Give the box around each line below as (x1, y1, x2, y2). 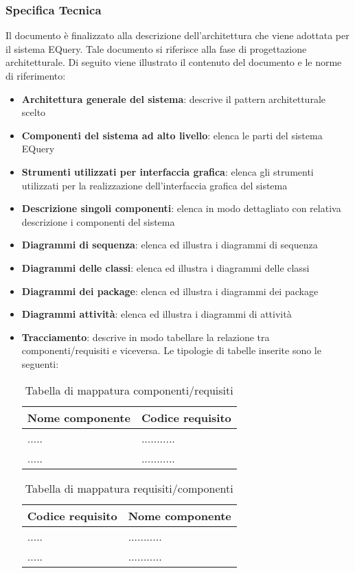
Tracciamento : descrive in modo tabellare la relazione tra (21, 329, 270, 344)
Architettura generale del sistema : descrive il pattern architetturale (21, 91, 326, 106)
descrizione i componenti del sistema (21, 214, 175, 229)
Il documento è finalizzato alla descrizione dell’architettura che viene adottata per (5, 28, 350, 43)
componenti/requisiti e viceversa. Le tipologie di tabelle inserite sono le (21, 343, 321, 358)
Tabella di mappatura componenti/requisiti (25, 382, 233, 398)
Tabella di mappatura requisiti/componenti (25, 480, 233, 496)
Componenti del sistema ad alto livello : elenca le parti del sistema (21, 128, 323, 142)
